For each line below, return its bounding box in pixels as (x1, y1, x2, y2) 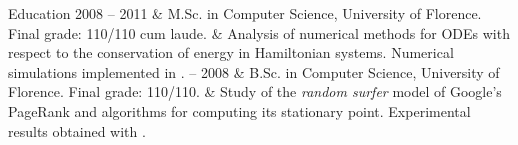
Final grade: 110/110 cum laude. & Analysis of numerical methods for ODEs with (8, 22, 510, 43)
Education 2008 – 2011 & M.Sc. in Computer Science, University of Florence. (8, 3, 482, 23)
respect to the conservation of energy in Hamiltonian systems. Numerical (8, 42, 454, 63)
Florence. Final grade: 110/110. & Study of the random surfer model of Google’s (8, 81, 502, 102)
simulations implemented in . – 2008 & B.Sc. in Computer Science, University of (8, 61, 500, 82)
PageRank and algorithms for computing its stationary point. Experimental (8, 100, 471, 121)
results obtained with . (8, 120, 146, 141)
